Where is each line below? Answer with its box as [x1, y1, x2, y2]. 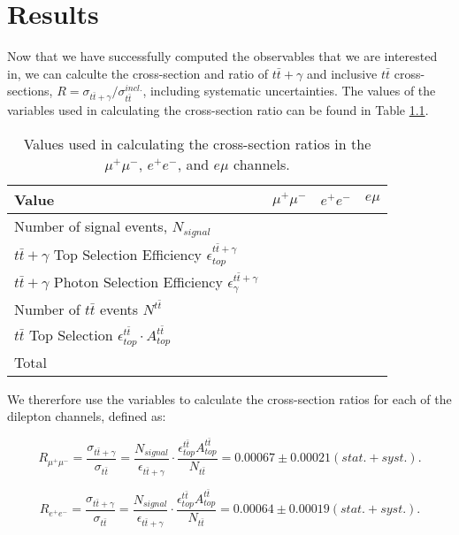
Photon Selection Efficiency [53, 271, 223, 292]
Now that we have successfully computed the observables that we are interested [7, 47, 438, 65]
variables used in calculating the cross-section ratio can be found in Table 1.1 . [7, 101, 429, 119]
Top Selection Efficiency [53, 243, 203, 264]
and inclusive [306, 64, 378, 82]
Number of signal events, [14, 215, 168, 236]
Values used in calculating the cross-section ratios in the [23, 133, 371, 154]
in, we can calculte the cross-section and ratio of [7, 64, 269, 82]
